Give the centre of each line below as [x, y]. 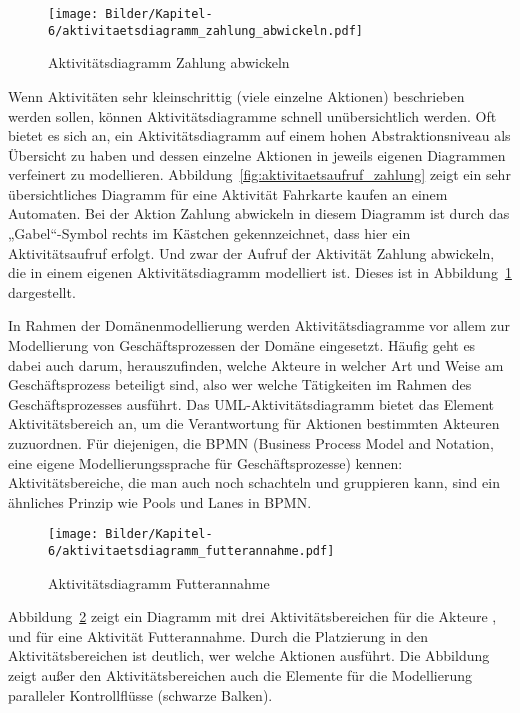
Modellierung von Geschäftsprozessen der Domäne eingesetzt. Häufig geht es [242, 345]
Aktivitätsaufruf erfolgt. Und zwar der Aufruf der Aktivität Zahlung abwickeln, [251, 252]
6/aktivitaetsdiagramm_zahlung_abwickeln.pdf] [205, 30]
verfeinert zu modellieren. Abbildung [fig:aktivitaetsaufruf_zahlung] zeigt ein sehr [259, 174]
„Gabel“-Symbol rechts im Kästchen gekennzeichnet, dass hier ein [209, 233]
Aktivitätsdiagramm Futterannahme [159, 582]
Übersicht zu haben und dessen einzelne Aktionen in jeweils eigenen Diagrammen [257, 154]
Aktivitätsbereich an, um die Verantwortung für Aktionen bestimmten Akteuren [254, 423]
